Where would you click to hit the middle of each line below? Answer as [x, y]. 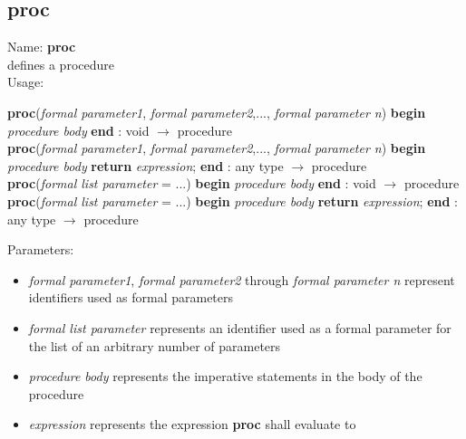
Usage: [26, 82]
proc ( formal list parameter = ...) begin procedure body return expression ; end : [233, 200]
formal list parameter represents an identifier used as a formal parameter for [240, 327]
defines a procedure [61, 64]
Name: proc [42, 47]
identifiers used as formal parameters [131, 297]
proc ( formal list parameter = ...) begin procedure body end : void [192, 183]
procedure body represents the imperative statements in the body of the [225, 376]
